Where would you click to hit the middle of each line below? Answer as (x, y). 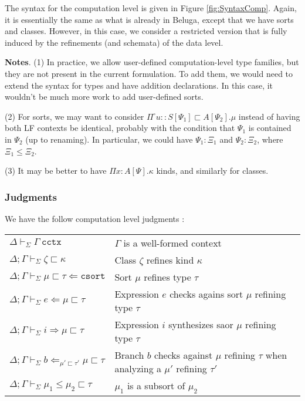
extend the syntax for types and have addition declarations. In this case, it (139, 85)
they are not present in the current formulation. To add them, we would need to (149, 73)
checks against (184, 355)
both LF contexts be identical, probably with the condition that (120, 128)
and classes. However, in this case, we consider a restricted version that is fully (146, 31)
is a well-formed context (172, 242)
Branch (129, 355)
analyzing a (138, 368)
